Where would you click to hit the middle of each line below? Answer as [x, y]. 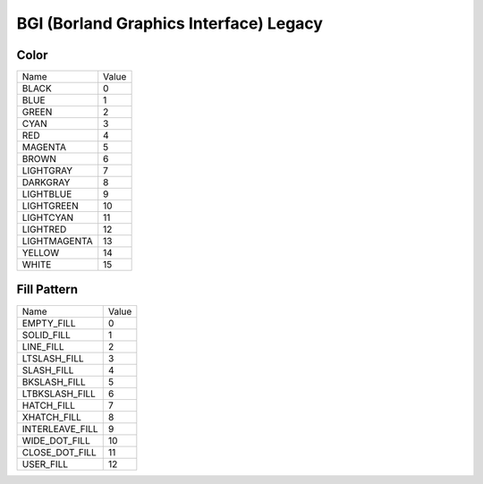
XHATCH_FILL [52, 417]
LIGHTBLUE [47, 194]
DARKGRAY [46, 183]
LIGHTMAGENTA [57, 242]
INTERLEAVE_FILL [60, 429]
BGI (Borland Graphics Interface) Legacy [170, 23]
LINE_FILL [43, 346]
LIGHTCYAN [48, 217]
